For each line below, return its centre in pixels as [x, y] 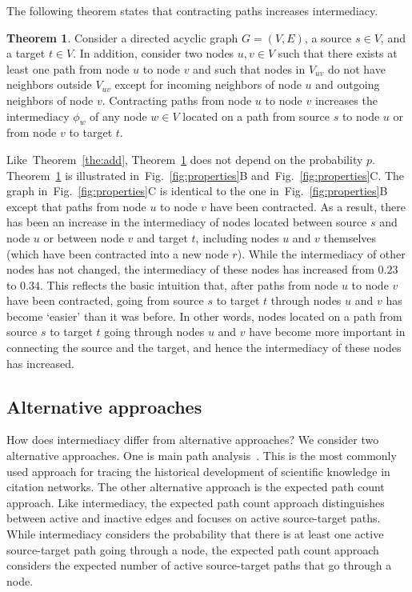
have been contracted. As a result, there [308, 206]
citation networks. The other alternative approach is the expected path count [196, 487]
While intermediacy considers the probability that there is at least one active [195, 534]
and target [162, 237]
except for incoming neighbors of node [208, 84]
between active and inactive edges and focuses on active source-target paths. [194, 518]
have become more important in [327, 332]
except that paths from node [76, 206]
